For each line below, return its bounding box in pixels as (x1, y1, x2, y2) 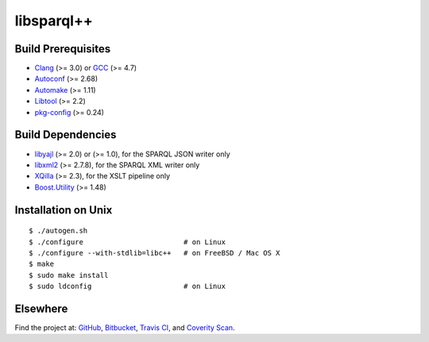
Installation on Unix (14, 203, 113, 217)
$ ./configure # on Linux (29, 237, 226, 246)
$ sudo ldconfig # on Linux (29, 282, 226, 291)
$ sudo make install (29, 271, 109, 279)
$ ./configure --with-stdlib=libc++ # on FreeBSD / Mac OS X (29, 248, 280, 257)
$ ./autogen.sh (29, 226, 88, 236)
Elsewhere (14, 302, 68, 315)
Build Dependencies (14, 128, 117, 142)
